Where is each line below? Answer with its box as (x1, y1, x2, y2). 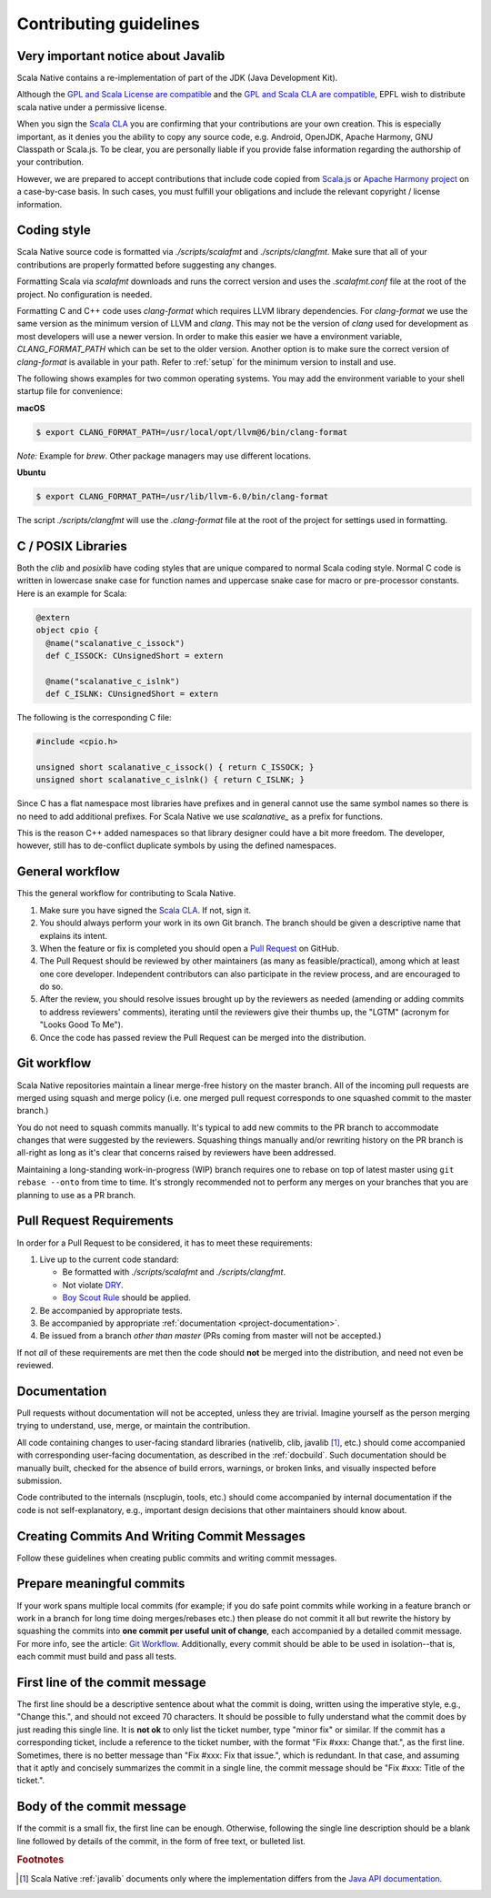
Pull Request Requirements (16, 1213, 174, 1228)
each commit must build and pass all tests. (16, 1651, 177, 1662)
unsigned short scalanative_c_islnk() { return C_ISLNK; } (35, 774, 305, 785)
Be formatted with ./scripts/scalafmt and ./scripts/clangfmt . (62, 1267, 286, 1277)
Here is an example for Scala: (16, 588, 127, 599)
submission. (16, 1475, 63, 1486)
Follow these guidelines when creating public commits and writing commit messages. (16, 1552, 337, 1563)
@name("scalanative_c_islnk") (45, 676, 181, 686)
